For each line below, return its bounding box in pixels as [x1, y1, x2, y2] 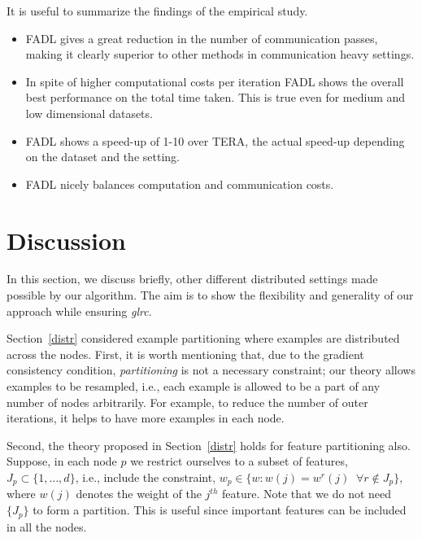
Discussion [7, 223, 126, 256]
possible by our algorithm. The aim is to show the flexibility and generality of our [7, 286, 414, 304]
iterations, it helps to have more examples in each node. [7, 409, 285, 426]
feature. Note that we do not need [221, 485, 392, 502]
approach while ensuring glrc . [7, 302, 152, 319]
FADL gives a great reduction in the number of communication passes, [25, 29, 378, 46]
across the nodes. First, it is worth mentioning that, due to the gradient [7, 345, 364, 362]
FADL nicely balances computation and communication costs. [25, 175, 334, 192]
